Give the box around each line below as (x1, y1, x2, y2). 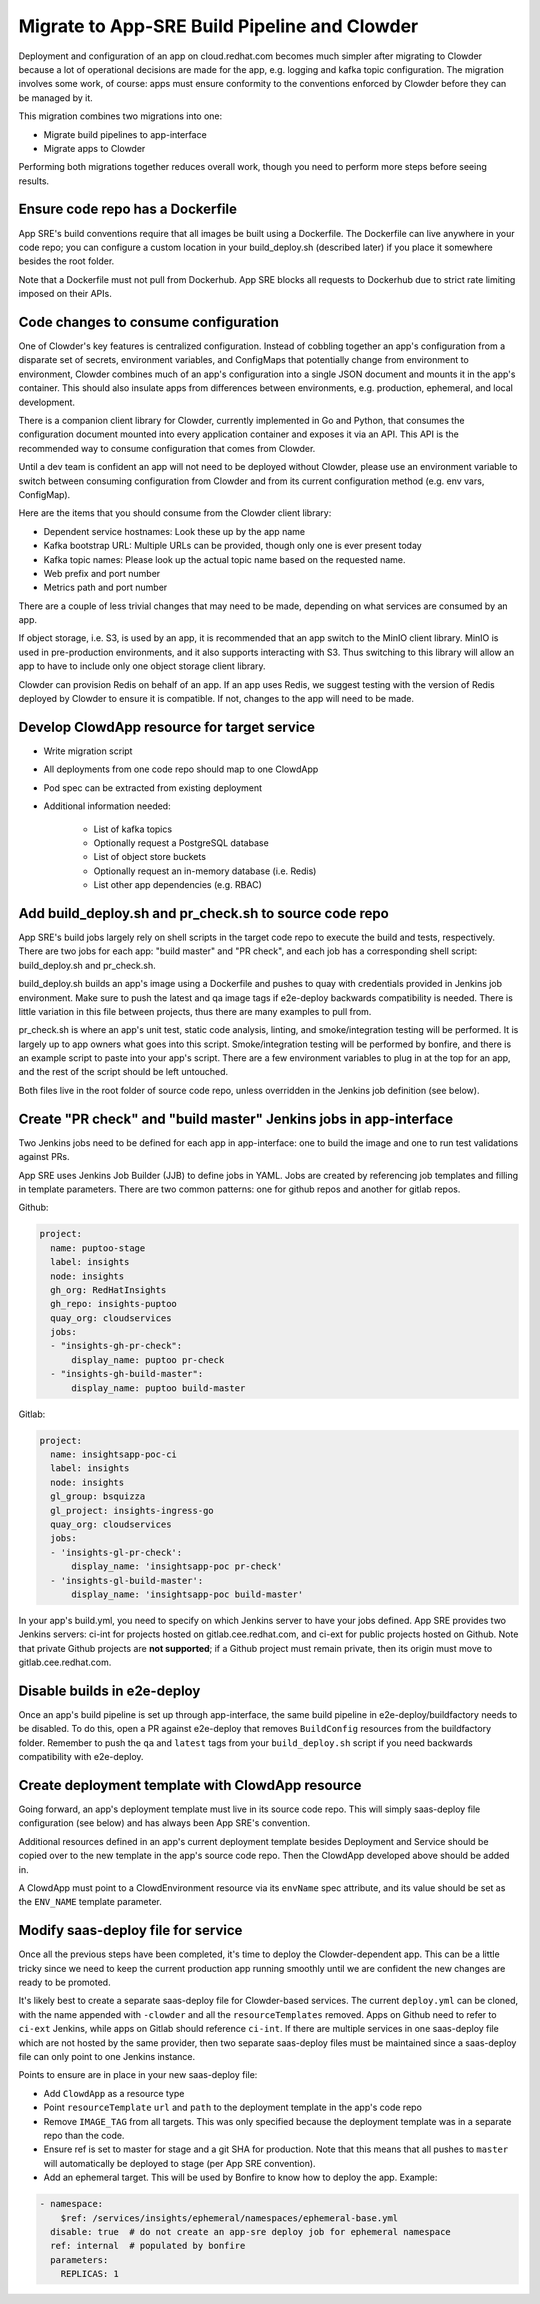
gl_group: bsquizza (50, 1491, 146, 1502)
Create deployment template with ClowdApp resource (18, 1776, 362, 1794)
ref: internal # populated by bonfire (50, 2240, 246, 2252)
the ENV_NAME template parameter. (18, 1896, 162, 1908)
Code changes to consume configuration (18, 313, 280, 330)
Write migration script (43, 745, 133, 757)
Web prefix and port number (43, 567, 161, 579)
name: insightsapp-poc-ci (50, 1448, 177, 1460)
